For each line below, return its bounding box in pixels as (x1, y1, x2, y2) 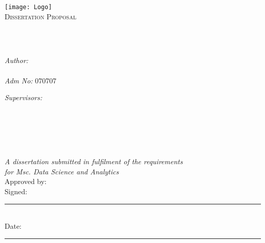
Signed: (5, 186, 27, 196)
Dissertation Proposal (5, 11, 76, 21)
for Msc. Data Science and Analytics (5, 166, 119, 176)
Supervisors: (5, 92, 42, 103)
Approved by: (5, 176, 47, 187)
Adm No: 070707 (5, 75, 56, 85)
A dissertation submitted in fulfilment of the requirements (5, 156, 183, 167)
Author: (5, 55, 28, 66)
